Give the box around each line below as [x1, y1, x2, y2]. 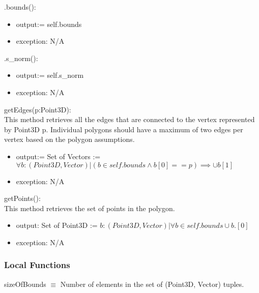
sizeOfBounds [4, 278, 46, 289]
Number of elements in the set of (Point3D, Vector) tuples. [60, 278, 244, 289]
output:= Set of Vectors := [16, 151, 101, 161]
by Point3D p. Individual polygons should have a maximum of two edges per [4, 124, 243, 134]
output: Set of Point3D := [16, 220, 98, 230]
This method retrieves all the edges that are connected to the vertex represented [4, 114, 255, 125]
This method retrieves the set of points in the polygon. [4, 202, 175, 213]
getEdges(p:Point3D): [4, 104, 71, 114]
